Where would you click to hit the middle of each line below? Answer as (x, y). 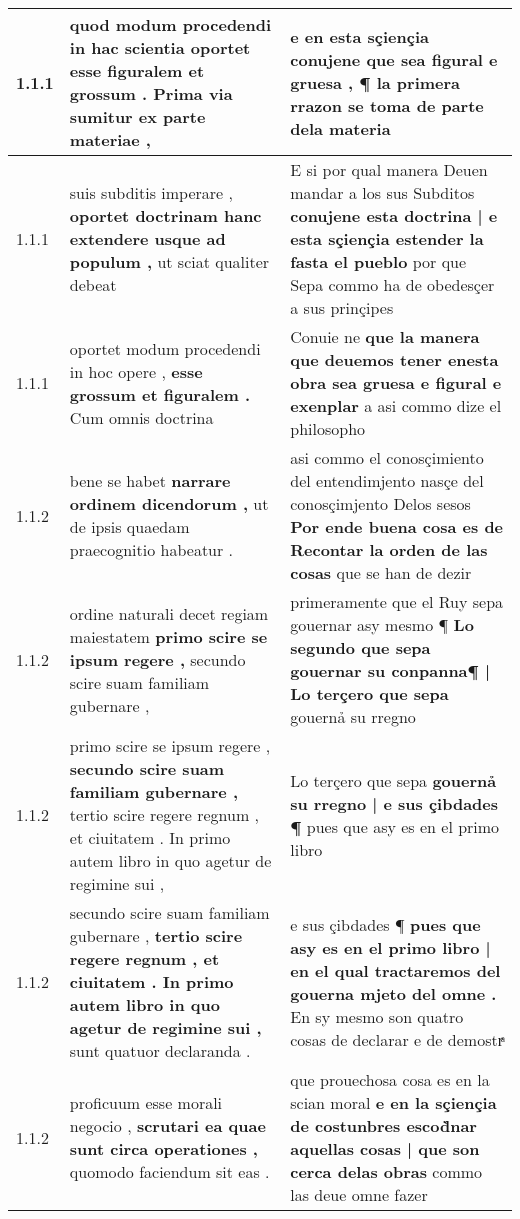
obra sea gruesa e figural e (396, 382)
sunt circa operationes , (163, 1148)
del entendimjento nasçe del (387, 480)
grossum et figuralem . (159, 394)
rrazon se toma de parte (387, 105)
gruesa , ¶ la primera (375, 82)
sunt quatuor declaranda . (160, 1050)
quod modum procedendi (170, 24)
